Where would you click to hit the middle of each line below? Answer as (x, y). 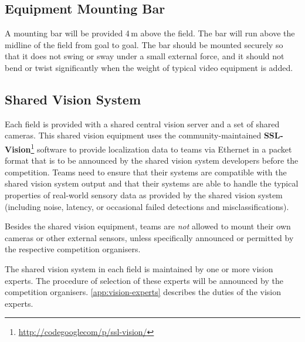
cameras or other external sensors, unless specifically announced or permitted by (149, 237)
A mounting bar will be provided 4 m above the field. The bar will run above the (150, 33)
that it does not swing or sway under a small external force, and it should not (145, 56)
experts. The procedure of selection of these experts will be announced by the (144, 280)
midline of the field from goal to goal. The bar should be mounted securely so (144, 44)
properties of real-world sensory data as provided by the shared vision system (144, 195)
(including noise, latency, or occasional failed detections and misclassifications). (147, 206)
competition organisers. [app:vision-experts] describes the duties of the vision (143, 292)
